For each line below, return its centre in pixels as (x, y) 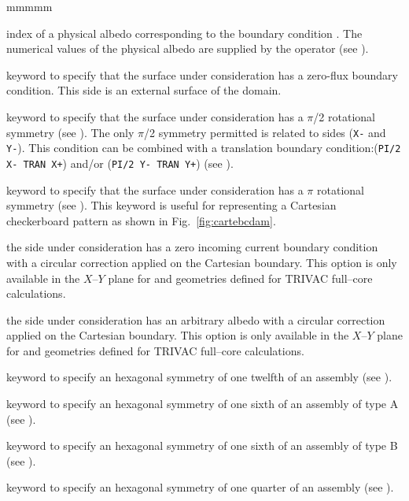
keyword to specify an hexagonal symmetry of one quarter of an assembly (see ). (200, 487)
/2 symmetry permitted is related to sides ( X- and (265, 132)
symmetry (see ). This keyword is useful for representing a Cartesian (171, 205)
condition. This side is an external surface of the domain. (144, 90)
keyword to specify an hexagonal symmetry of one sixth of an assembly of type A (203, 404)
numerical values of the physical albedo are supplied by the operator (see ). (188, 48)
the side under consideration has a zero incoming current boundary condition (192, 247)
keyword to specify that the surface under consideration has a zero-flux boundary (202, 74)
